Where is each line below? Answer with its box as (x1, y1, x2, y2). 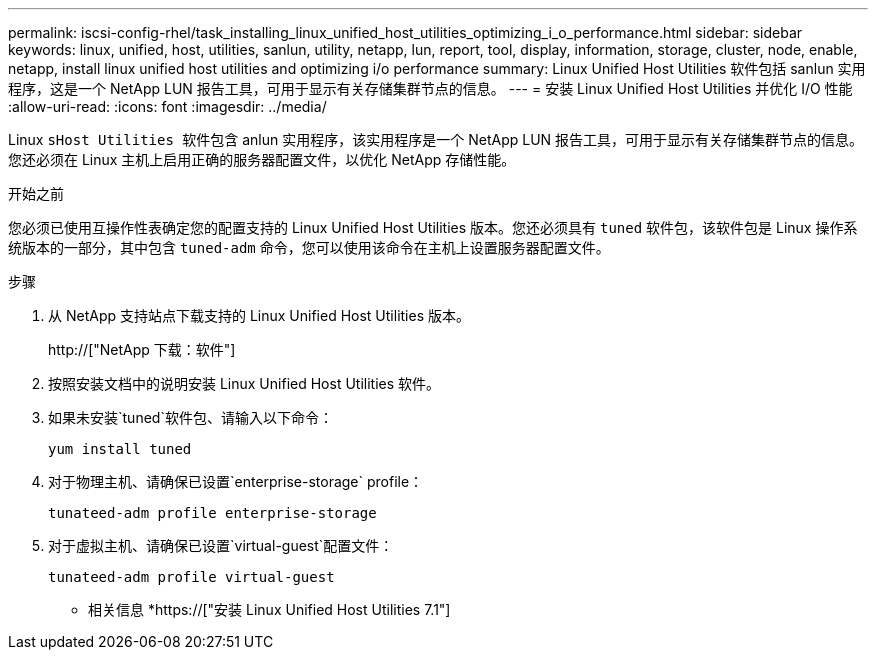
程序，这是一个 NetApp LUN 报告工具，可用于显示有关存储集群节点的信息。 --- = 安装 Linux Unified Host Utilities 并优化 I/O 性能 (8, 80, 853, 97)
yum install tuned (48, 441, 192, 457)
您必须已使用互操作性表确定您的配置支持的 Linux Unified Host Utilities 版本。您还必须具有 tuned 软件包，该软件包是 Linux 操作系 (8, 219, 858, 236)
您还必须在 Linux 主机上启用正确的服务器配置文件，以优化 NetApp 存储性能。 (8, 151, 516, 168)
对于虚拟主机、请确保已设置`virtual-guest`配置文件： (48, 537, 394, 554)
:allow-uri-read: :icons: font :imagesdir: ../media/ (8, 98, 327, 115)
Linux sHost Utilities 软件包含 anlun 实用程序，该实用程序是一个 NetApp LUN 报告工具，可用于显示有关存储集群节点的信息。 (8, 131, 864, 148)
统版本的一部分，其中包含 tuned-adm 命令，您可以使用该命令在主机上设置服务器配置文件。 (8, 239, 610, 256)
